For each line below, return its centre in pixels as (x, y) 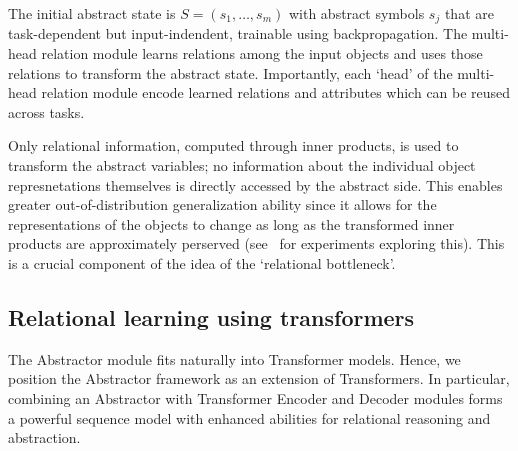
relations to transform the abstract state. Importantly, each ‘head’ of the (230, 72)
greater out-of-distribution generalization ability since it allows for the (222, 204)
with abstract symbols (356, 13)
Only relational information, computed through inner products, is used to (233, 145)
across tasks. (46, 111)
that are (469, 13)
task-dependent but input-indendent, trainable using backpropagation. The (238, 33)
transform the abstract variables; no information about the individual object (242, 165)
